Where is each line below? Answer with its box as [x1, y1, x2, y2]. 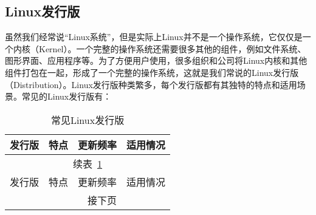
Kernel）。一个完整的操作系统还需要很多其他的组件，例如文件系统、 [38, 42, 306, 55]
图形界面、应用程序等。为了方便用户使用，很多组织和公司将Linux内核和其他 [5, 54, 307, 67]
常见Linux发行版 [50, 112, 125, 127]
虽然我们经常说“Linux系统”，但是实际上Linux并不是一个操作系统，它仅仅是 [5, 30, 303, 43]
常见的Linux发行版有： [21, 90, 112, 103]
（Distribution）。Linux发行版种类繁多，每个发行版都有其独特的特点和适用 [5, 78, 297, 90]
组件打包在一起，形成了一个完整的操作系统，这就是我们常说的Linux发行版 [5, 66, 299, 78]
